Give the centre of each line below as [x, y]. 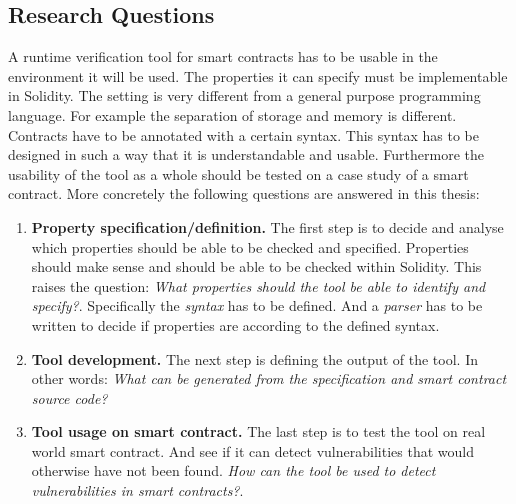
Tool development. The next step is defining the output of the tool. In [254, 358]
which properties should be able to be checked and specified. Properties [250, 246]
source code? [69, 397]
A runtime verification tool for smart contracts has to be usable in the [223, 56]
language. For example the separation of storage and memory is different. [232, 114]
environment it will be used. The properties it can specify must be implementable [258, 75]
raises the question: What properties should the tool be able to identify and [258, 285]
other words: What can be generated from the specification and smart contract [269, 378]
